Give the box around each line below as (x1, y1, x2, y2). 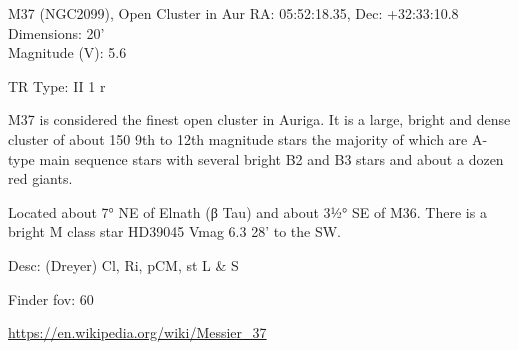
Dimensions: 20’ (8, 22, 105, 43)
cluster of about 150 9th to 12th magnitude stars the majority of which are (8, 128, 468, 149)
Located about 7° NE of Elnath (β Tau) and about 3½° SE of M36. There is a (8, 201, 487, 222)
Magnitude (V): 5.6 (8, 42, 127, 63)
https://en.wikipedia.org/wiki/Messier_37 (8, 322, 267, 343)
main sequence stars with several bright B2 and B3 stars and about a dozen (39, 148, 504, 169)
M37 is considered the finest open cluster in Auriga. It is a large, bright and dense (8, 109, 511, 130)
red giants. (8, 168, 73, 189)
